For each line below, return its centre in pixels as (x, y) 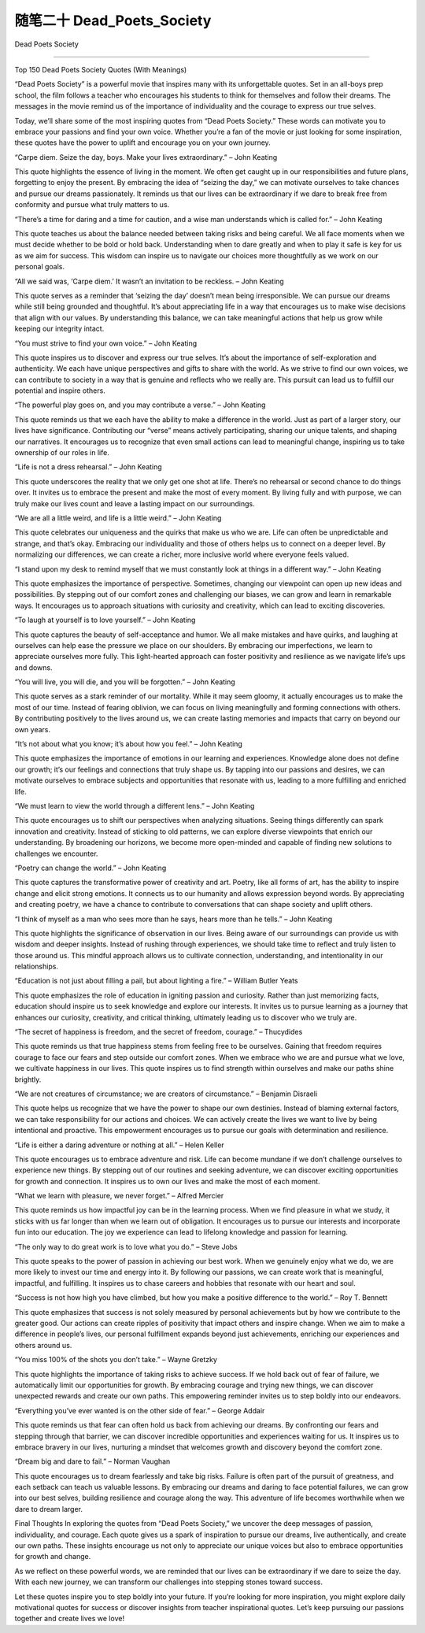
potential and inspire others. (60, 391)
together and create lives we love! (70, 1619)
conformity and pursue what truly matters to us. (92, 205)
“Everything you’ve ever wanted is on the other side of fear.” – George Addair (140, 1410)
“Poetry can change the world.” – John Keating (91, 868)
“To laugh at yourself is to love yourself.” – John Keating (105, 620)
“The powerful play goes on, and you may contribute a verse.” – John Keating (140, 405)
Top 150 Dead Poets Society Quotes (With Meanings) (101, 69)
